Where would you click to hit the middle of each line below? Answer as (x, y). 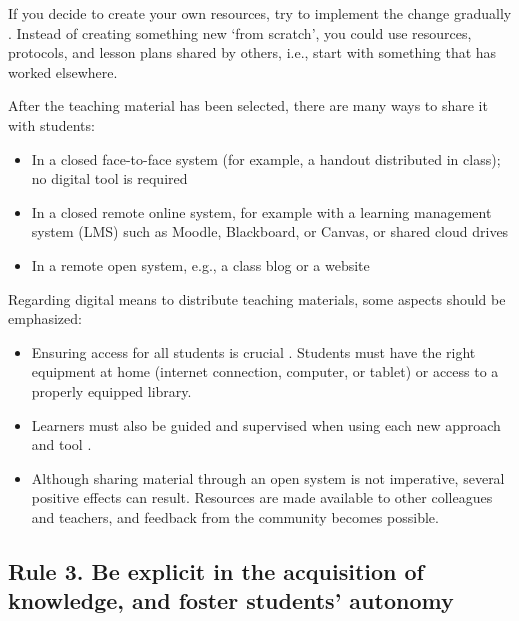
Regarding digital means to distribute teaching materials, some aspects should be (257, 298)
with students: (51, 124)
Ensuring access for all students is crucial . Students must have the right (253, 351)
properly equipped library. (111, 390)
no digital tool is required (109, 178)
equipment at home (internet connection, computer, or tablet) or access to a (265, 371)
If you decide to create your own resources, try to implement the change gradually (260, 13)
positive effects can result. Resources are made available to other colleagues (262, 497)
